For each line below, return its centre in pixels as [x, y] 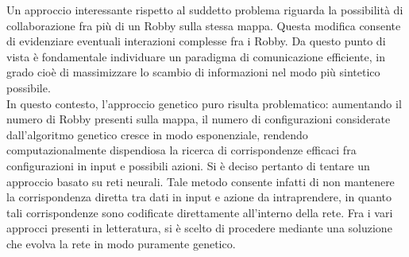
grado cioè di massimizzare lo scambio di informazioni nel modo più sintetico [193, 72]
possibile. [29, 87]
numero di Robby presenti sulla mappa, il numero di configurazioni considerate [199, 119]
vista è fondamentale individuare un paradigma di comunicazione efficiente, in [196, 56]
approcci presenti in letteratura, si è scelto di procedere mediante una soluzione [199, 228]
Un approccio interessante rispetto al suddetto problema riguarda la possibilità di [205, 10]
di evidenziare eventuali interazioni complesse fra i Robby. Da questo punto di [196, 41]
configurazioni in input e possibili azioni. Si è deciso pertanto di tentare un [188, 165]
